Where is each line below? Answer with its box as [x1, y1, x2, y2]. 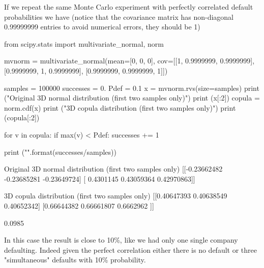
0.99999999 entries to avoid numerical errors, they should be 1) [4, 21, 200, 32]
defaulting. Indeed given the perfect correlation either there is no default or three [4, 244, 257, 255]
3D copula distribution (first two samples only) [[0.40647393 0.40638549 [4, 190, 227, 201]
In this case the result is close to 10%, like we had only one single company [4, 234, 238, 245]
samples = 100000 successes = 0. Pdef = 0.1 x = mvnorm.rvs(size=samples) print [4, 82, 259, 93]
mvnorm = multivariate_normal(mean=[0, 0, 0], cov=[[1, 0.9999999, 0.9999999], [4, 55, 255, 66]
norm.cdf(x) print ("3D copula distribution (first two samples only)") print [4, 102, 236, 113]
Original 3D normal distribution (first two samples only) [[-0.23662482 [4, 163, 223, 174]
